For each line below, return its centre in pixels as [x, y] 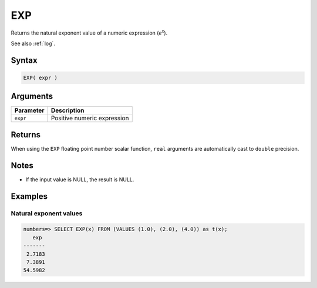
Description [68, 110]
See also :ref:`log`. [33, 43]
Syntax [24, 60]
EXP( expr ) [41, 77]
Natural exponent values [47, 213]
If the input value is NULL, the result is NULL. [80, 179]
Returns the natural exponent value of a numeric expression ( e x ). [89, 32]
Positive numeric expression [90, 118]
